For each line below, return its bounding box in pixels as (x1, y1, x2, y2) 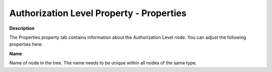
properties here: (9, 41, 43, 47)
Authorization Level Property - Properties (9, 8, 186, 19)
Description (9, 25, 35, 31)
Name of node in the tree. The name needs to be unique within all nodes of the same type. (9, 60, 197, 66)
